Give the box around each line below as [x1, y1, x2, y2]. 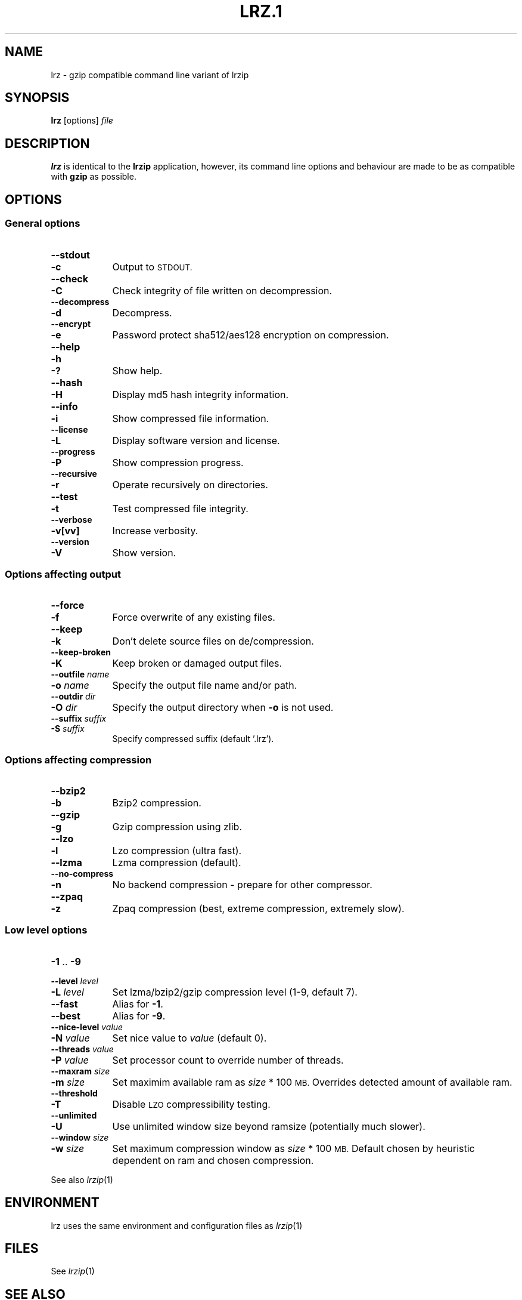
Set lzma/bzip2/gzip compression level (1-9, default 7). [112, 985, 358, 998]
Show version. [112, 546, 176, 559]
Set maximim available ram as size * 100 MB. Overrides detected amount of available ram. [112, 1076, 512, 1088]
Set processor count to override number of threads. [112, 1053, 344, 1066]
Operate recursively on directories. [112, 478, 268, 491]
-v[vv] [51, 524, 80, 537]
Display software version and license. [112, 434, 280, 446]
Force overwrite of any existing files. [112, 611, 275, 624]
